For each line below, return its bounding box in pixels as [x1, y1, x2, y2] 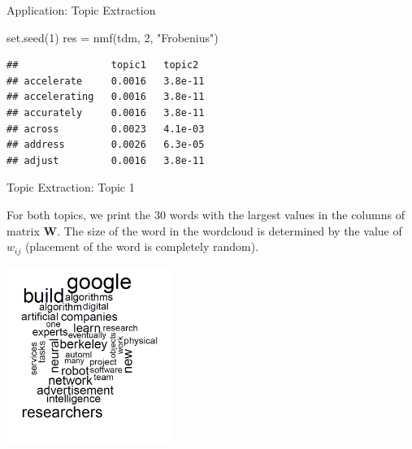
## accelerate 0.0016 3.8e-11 [7, 75, 205, 87]
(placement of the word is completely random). [24, 238, 259, 255]
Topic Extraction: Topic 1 [7, 179, 135, 196]
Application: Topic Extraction [7, 2, 156, 18]
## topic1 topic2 [7, 59, 199, 71]
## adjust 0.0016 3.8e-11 [7, 154, 205, 166]
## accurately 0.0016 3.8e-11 [7, 106, 205, 119]
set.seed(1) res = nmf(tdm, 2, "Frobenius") [7, 28, 219, 45]
